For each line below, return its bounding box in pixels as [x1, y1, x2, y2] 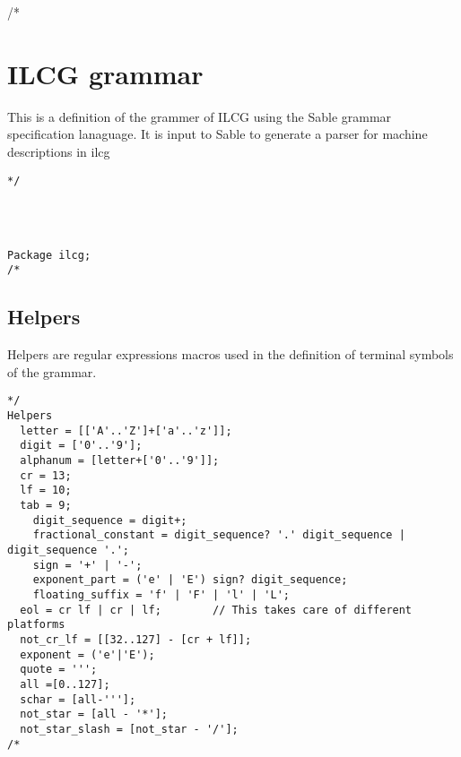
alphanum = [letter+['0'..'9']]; [20, 454, 220, 468]
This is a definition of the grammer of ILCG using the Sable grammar [7, 107, 392, 125]
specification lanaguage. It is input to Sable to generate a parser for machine [7, 125, 428, 143]
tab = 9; [20, 499, 72, 512]
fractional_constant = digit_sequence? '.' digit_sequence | [32, 529, 405, 542]
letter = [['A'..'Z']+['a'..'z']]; [20, 424, 232, 437]
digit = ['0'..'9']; [20, 439, 143, 452]
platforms [7, 618, 65, 632]
